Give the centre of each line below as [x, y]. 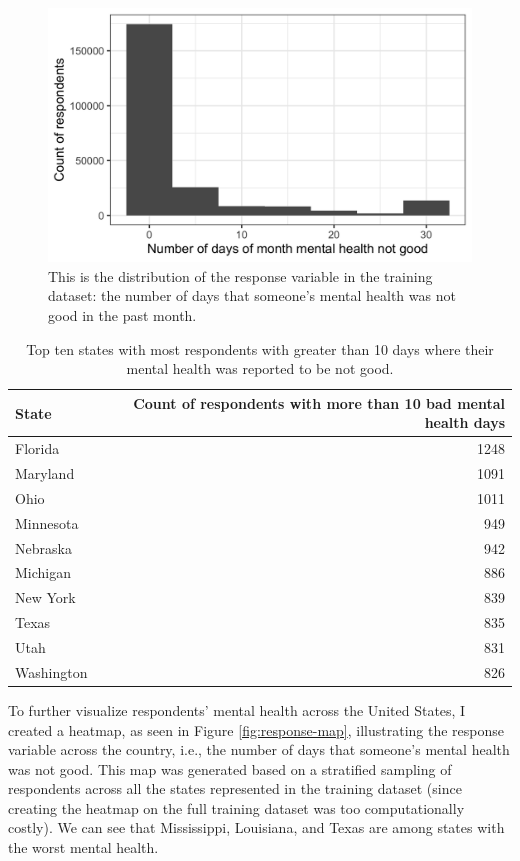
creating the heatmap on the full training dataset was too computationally [236, 807]
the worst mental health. [83, 847]
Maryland [45, 473]
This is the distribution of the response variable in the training [240, 275]
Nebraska [43, 547]
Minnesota [47, 522]
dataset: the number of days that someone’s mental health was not [252, 295]
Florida [37, 448]
